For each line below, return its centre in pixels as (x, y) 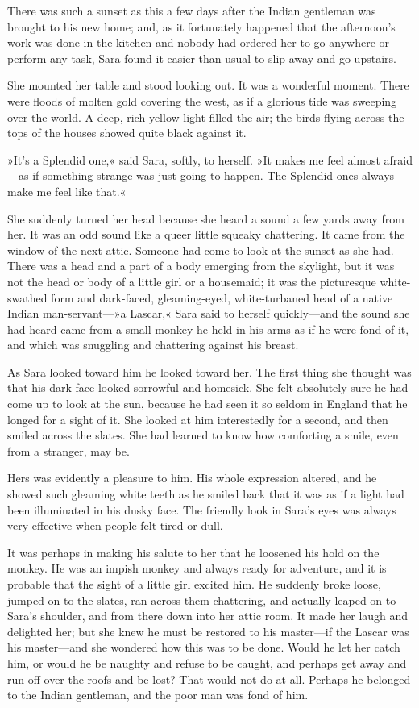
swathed (27, 297)
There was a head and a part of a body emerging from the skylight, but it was (201, 266)
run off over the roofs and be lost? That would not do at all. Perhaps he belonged (209, 679)
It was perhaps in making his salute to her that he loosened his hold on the (193, 552)
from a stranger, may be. (68, 450)
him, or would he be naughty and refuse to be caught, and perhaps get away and (207, 662)
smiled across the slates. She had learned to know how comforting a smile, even (203, 435)
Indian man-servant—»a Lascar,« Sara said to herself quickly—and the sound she (209, 313)
